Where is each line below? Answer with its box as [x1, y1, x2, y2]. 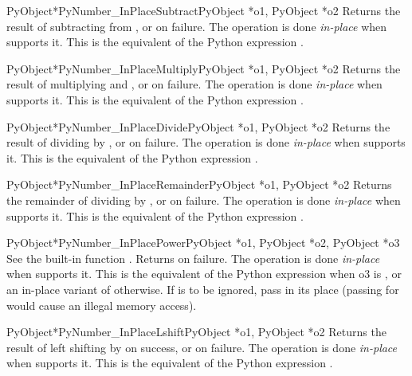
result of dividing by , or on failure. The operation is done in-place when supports [6, 134, 406, 151]
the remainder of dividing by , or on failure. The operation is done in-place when [6, 191, 401, 208]
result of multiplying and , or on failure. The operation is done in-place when [6, 76, 383, 92]
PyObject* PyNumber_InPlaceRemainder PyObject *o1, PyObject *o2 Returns [6, 176, 392, 193]
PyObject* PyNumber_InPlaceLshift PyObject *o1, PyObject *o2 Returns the [6, 323, 386, 340]
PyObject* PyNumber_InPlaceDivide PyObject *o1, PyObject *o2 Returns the [6, 118, 390, 135]
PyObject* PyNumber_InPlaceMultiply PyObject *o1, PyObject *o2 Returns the [6, 60, 401, 76]
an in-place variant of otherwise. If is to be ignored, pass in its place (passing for [6, 280, 399, 297]
